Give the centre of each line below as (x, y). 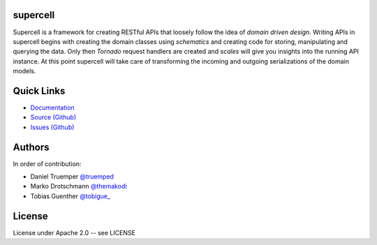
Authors (31, 147)
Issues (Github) (52, 127)
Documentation (52, 107)
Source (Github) (53, 117)
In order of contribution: (47, 163)
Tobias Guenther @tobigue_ (71, 196)
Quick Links (39, 91)
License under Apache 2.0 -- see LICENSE (74, 232)
